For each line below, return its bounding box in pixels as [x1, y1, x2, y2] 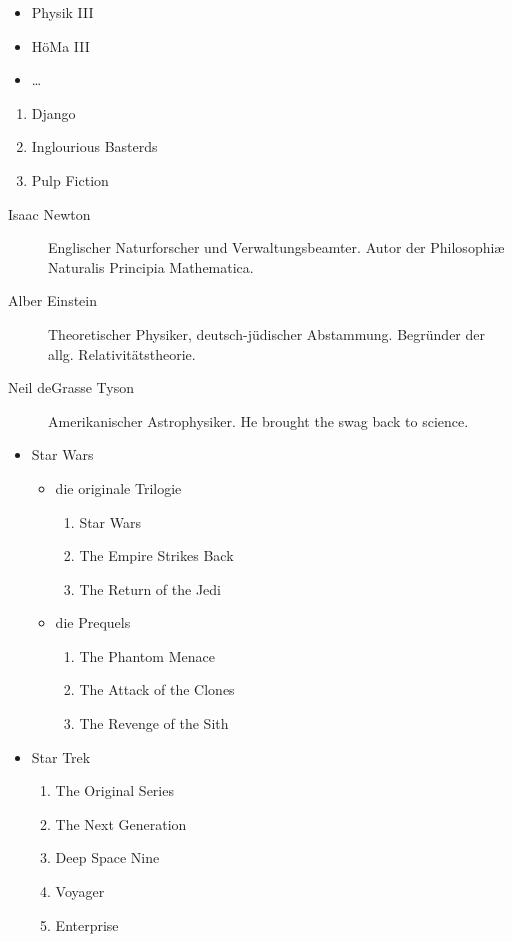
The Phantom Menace [79, 645, 215, 666]
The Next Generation [55, 813, 187, 834]
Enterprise [55, 914, 119, 935]
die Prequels [55, 612, 131, 633]
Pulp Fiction [31, 169, 109, 190]
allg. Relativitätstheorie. [48, 343, 196, 364]
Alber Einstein [8, 290, 97, 311]
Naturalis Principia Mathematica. [48, 256, 254, 277]
